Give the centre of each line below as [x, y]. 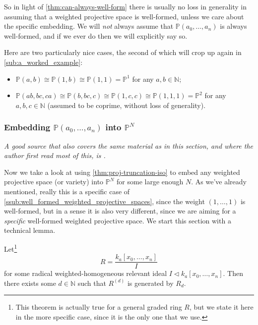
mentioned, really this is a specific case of [67, 191]
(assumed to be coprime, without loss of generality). [127, 105]
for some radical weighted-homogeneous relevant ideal [86, 273]
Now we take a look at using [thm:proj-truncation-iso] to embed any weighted [122, 172]
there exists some [30, 283]
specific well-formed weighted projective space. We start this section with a [118, 220]
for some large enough [150, 182]
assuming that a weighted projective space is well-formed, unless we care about [124, 16]
